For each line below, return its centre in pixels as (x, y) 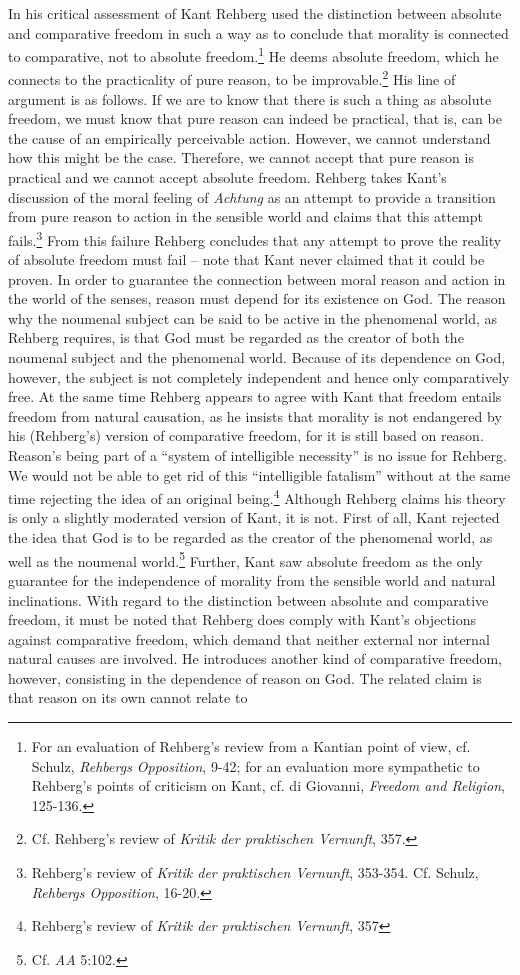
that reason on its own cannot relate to (128, 697)
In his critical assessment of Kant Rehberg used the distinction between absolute (255, 13)
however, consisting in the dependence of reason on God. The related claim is (245, 677)
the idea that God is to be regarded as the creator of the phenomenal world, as (250, 537)
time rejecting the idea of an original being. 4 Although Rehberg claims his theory (257, 496)
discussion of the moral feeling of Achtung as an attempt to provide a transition (252, 196)
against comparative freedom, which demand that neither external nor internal (249, 638)
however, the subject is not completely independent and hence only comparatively (259, 376)
